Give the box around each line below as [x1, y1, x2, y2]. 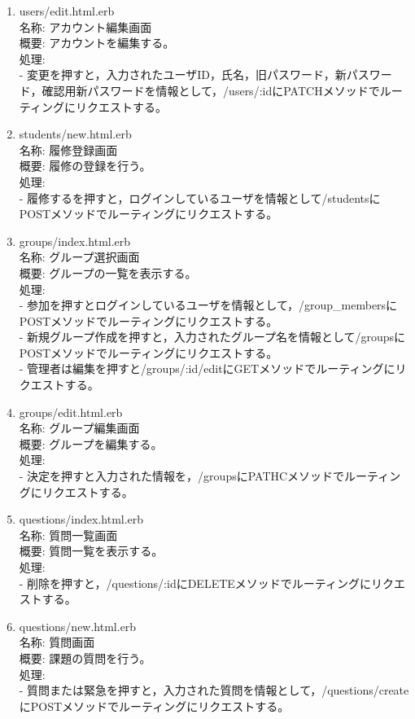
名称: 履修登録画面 [19, 141, 118, 158]
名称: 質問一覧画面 [19, 526, 118, 543]
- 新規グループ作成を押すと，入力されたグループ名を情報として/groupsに [19, 328, 406, 345]
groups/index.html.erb [19, 232, 131, 249]
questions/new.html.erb [19, 617, 137, 634]
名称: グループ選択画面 [19, 248, 140, 265]
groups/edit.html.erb [19, 403, 123, 420]
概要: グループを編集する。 [19, 435, 163, 452]
